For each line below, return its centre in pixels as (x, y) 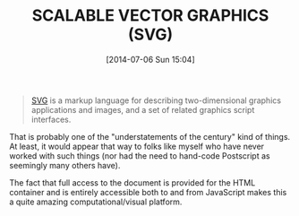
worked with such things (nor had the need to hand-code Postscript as (140, 156)
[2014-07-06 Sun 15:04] (150, 59)
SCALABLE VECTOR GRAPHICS (150, 16)
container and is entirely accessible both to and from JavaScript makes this (148, 192)
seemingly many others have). (65, 165)
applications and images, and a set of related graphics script (143, 109)
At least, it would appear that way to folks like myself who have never (137, 146)
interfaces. (51, 119)
